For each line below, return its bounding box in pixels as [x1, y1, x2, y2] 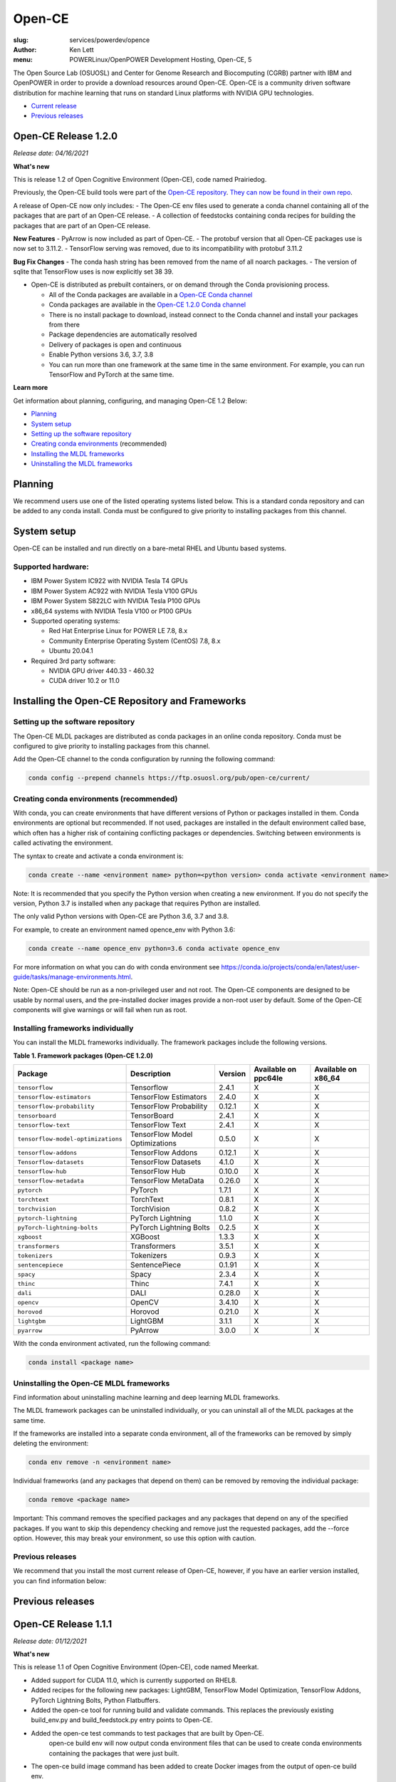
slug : [13, 36, 28, 44]
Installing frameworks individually [13, 1024, 134, 1034]
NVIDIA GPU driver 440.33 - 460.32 [48, 666, 155, 675]
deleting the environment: [13, 1439, 89, 1448]
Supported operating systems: [31, 617, 120, 625]
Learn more [13, 383, 48, 392]
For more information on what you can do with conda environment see [13, 962, 220, 971]
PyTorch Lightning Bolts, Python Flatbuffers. [31, 1696, 160, 1704]
